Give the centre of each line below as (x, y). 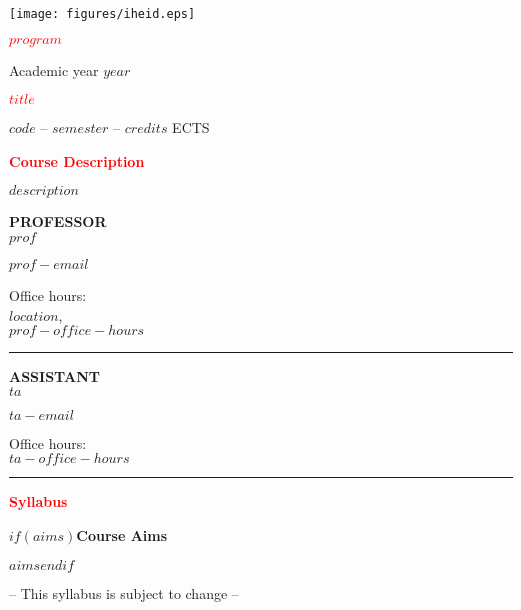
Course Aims (122, 535)
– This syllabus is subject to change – (124, 592)
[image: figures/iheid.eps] (102, 14)
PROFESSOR (58, 221)
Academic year (54, 69)
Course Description (77, 160)
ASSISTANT (54, 376)
